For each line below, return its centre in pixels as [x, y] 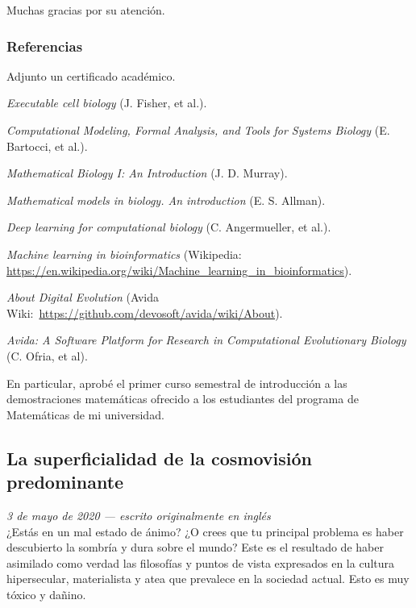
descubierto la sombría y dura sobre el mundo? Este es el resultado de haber [195, 547]
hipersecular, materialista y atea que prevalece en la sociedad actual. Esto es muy [208, 579]
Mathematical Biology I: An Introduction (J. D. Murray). [147, 173]
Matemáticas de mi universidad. [85, 414]
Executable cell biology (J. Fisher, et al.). [107, 103]
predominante [65, 482]
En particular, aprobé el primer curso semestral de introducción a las [177, 383]
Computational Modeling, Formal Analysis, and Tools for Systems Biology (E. [198, 130]
